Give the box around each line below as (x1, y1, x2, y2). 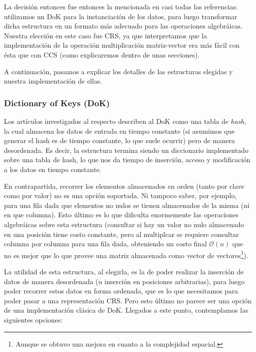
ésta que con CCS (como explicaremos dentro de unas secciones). (4, 49, 200, 59)
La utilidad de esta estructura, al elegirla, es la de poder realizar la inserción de (4, 266, 244, 276)
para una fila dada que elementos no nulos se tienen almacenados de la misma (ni (4, 200, 250, 210)
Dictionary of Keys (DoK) (4, 96, 110, 109)
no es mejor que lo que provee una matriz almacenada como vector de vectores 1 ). (4, 248, 249, 260)
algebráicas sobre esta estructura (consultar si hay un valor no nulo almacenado (4, 219, 244, 229)
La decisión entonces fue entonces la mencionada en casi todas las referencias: (4, 1, 238, 11)
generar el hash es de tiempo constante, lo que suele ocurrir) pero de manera (4, 135, 235, 146)
